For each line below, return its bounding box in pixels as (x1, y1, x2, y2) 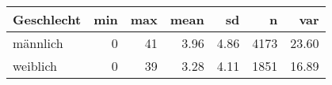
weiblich (13, 57, 58, 75)
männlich (13, 34, 63, 52)
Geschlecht (13, 10, 82, 28)
